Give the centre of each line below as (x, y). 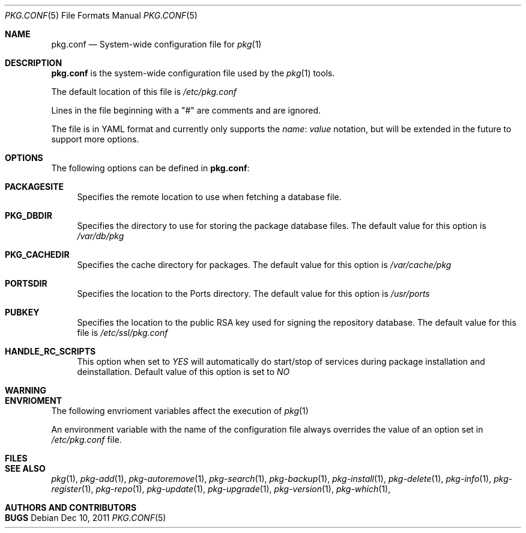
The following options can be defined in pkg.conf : (150, 168)
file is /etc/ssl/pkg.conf (122, 333)
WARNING (26, 390)
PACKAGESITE (35, 187)
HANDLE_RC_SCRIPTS (50, 351)
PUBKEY (22, 312)
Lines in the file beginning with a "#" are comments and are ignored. (186, 110)
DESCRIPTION (34, 63)
